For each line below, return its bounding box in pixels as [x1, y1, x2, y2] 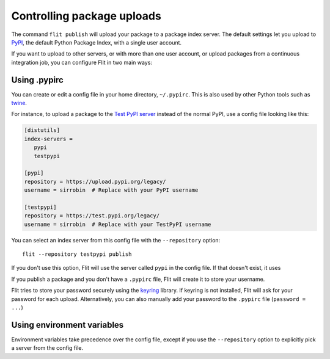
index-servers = [24, 135, 73, 142]
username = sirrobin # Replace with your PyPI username [24, 187, 199, 194]
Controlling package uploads [11, 9, 161, 23]
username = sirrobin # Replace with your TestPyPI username [24, 220, 211, 228]
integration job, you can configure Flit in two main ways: [11, 59, 153, 66]
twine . [11, 100, 28, 107]
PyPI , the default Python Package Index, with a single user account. [11, 38, 182, 46]
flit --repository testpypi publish [22, 251, 132, 258]
